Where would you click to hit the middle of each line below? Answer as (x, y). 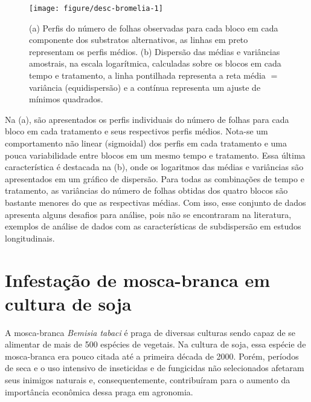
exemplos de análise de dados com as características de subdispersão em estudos (153, 226)
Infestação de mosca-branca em (138, 279)
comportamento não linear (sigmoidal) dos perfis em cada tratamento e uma (146, 143)
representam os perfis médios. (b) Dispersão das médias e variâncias (155, 51)
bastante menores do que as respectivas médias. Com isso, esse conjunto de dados (155, 202)
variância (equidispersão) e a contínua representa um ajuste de (145, 87)
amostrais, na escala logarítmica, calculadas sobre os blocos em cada (155, 63)
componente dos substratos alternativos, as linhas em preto (139, 40)
